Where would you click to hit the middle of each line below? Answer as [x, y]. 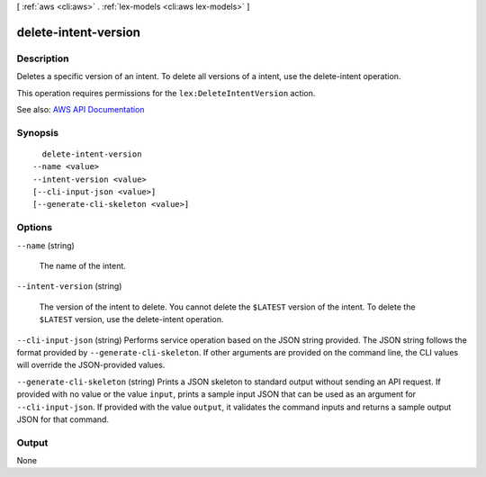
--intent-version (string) [69, 286]
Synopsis [37, 132]
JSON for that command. [63, 419]
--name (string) [46, 245]
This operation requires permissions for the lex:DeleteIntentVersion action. [166, 93]
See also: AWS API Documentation [81, 109]
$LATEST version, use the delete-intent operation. [131, 319]
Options [35, 228]
